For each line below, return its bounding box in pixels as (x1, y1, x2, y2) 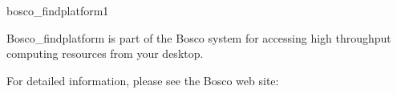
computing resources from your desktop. (6, 45, 204, 62)
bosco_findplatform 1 (6, 2, 109, 18)
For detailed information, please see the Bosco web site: (6, 72, 279, 88)
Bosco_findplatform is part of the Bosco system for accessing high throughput (6, 29, 391, 46)
